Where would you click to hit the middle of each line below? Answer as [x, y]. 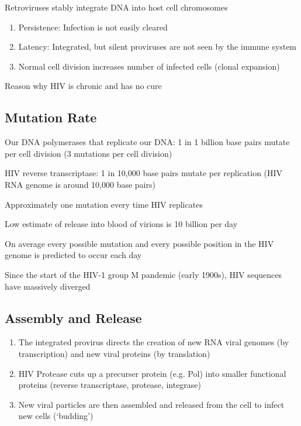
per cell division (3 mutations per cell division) [89, 153]
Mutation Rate [51, 117]
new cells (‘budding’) [56, 416]
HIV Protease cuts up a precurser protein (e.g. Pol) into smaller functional [152, 373]
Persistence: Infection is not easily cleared [93, 27]
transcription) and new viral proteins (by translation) [114, 353]
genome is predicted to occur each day [73, 255]
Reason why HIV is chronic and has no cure [83, 86]
